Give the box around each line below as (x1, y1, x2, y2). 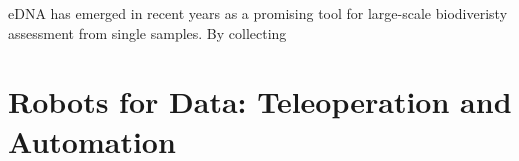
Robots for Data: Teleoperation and (8, 81, 512, 122)
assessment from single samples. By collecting (8, 22, 287, 43)
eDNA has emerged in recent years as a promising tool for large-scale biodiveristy (8, 3, 508, 23)
